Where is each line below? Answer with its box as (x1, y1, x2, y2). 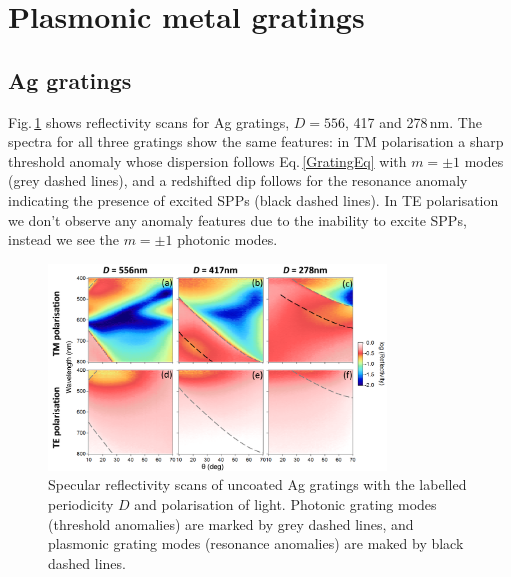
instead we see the (8, 229, 119, 250)
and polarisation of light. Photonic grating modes (134, 493, 437, 514)
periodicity (48, 493, 114, 514)
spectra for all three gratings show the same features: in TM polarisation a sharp (8, 131, 504, 152)
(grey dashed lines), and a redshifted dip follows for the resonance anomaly (8, 170, 468, 191)
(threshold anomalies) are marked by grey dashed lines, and (48, 513, 414, 534)
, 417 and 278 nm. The (345, 111, 482, 132)
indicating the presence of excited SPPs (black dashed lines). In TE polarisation (8, 189, 499, 210)
